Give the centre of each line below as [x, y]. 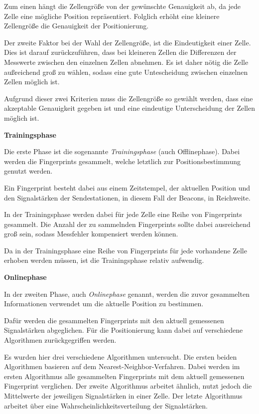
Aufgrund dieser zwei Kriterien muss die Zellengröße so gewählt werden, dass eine [129, 98]
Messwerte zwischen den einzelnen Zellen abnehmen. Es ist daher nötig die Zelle [126, 62]
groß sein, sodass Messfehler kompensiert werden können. [91, 234]
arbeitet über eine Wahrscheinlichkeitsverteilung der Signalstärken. [106, 405]
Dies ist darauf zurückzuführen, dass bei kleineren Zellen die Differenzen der [120, 52]
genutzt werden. [28, 171]
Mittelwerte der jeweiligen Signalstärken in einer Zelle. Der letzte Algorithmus [123, 396]
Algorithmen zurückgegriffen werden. [60, 340]
